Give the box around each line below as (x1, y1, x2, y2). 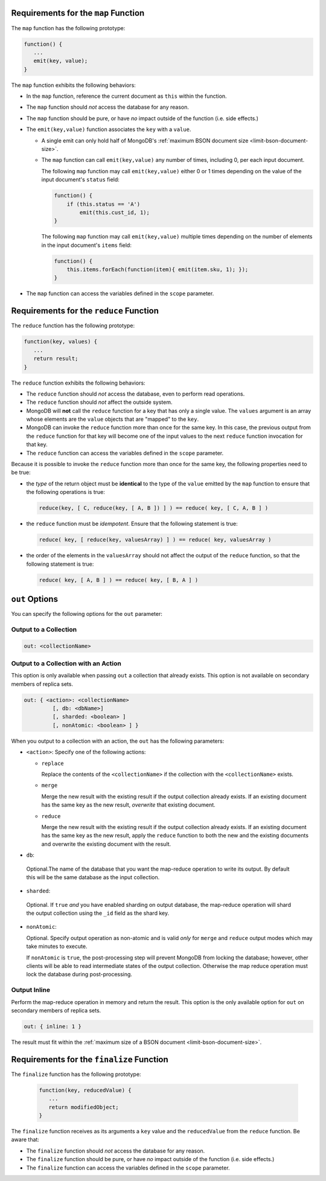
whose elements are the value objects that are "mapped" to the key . (26, 415, 199, 423)
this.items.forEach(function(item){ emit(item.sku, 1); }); (66, 266, 249, 273)
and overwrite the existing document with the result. (41, 840, 171, 848)
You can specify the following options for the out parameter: (11, 610, 162, 617)
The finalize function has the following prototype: (11, 1071, 141, 1078)
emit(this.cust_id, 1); (79, 209, 150, 216)
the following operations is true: (26, 488, 105, 496)
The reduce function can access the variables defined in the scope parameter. (26, 449, 223, 456)
